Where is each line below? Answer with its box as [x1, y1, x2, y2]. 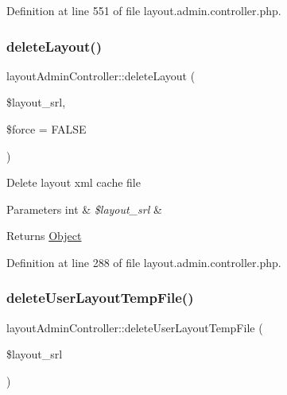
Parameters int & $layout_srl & [6, 200, 162, 217]
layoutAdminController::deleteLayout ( [6, 67, 196, 83]
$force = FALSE [6, 121, 87, 137]
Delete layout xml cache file [6, 174, 141, 191]
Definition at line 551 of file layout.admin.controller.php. [6, 2, 281, 18]
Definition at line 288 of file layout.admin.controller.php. [6, 254, 281, 270]
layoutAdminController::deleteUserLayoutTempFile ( [6, 319, 263, 335]
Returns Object [6, 227, 82, 244]
